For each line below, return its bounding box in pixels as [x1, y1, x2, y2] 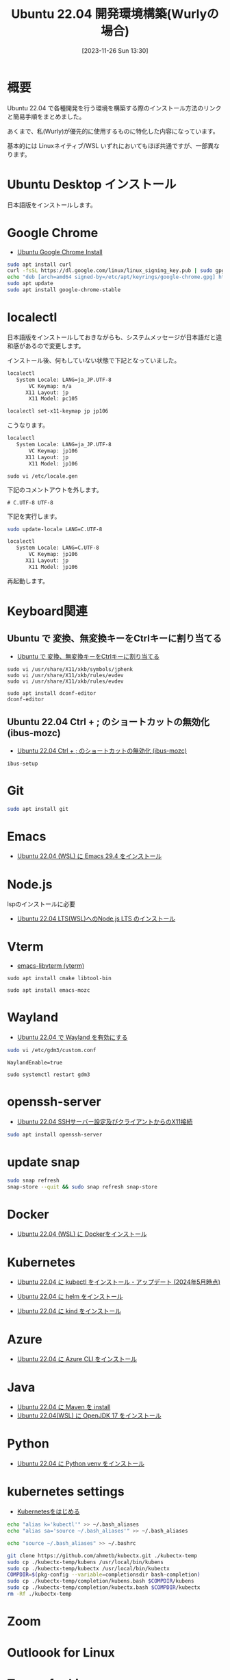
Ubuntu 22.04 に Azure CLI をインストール [16, 1355, 138, 1363]
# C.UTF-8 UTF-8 [7, 499, 53, 506]
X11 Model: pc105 [28, 395, 78, 402]
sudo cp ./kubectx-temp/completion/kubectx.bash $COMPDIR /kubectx [7, 1584, 201, 1591]
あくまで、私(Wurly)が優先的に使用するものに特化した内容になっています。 [7, 127, 219, 135]
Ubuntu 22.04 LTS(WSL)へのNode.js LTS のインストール [16, 914, 176, 923]
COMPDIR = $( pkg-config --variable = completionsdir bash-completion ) [7, 1571, 201, 1579]
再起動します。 [7, 576, 49, 585]
